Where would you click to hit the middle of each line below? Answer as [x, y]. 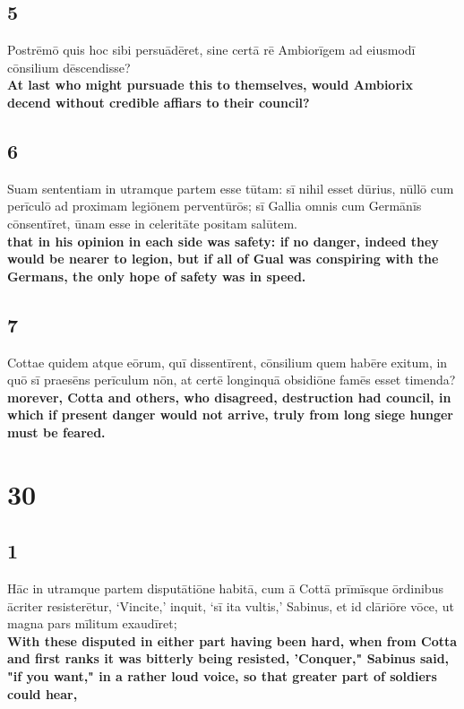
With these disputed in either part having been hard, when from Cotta [232, 640]
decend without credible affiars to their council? [159, 102]
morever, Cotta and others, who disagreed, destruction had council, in [229, 397]
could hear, [43, 693]
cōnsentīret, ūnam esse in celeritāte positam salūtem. [152, 223]
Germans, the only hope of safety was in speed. [157, 276]
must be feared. [56, 432]
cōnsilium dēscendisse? [69, 67]
